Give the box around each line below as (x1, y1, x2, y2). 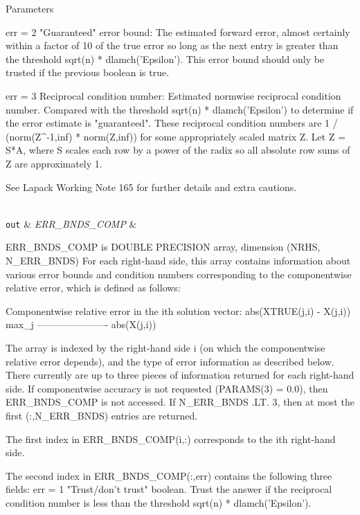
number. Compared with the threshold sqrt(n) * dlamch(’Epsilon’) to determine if (6, 102, 354, 116)
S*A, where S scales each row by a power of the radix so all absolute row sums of (6, 143, 350, 157)
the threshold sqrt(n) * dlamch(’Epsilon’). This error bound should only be (6, 51, 325, 66)
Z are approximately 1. (6, 156, 102, 170)
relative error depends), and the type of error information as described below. (6, 354, 334, 368)
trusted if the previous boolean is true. (6, 65, 170, 80)
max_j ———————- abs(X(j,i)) (6, 317, 156, 332)
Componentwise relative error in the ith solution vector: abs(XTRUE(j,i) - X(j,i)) (6, 303, 351, 318)
